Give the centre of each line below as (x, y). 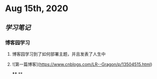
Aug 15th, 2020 (37, 8)
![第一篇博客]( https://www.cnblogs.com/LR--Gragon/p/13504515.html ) (82, 64)
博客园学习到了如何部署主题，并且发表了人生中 (59, 54)
